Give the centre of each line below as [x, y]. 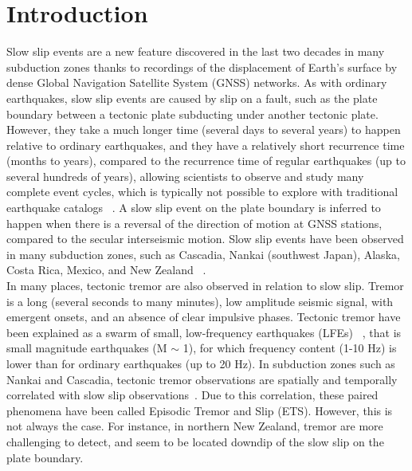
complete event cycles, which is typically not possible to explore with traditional [202, 192]
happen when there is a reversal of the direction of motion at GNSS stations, [194, 223]
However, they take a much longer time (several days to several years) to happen [204, 130]
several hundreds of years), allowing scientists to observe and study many [185, 176]
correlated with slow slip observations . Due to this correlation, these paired [192, 395]
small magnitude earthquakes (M [87, 348]
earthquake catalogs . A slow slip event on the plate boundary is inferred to [194, 208]
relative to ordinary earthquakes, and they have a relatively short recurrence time [206, 145]
